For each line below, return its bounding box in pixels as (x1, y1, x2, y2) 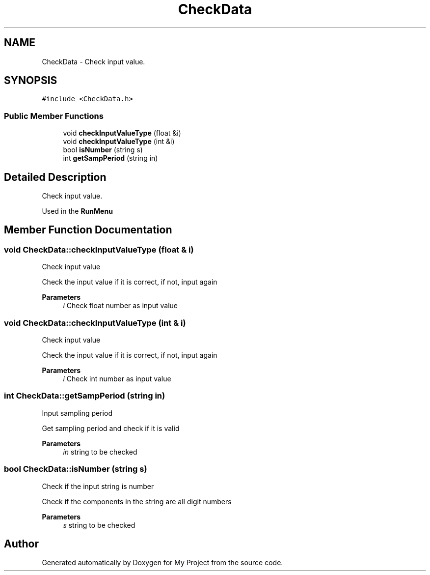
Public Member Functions (4, 111, 104, 121)
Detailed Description (4, 171, 107, 183)
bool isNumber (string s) (63, 145, 143, 154)
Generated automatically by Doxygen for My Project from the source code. (42, 558, 283, 567)
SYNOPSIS (4, 74, 57, 87)
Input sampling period (42, 408, 112, 417)
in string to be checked (63, 447, 137, 456)
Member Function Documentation (4, 224, 172, 236)
